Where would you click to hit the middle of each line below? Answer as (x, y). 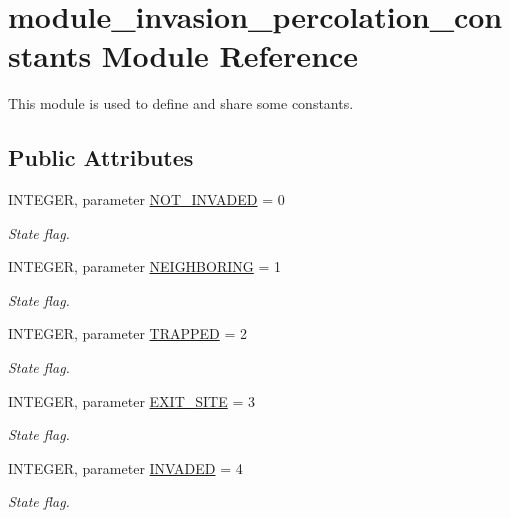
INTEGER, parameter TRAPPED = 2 (127, 333)
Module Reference (230, 55)
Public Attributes (101, 157)
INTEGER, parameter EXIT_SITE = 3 (131, 400)
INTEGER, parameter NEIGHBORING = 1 (144, 266)
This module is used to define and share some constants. (181, 103)
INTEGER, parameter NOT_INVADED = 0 (146, 199)
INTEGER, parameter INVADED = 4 (125, 467)
